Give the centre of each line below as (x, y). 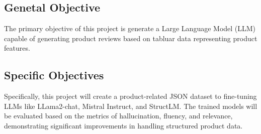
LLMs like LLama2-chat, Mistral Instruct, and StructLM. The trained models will (131, 106)
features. (17, 48)
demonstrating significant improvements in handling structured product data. (123, 125)
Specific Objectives (54, 75)
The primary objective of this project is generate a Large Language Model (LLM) (130, 28)
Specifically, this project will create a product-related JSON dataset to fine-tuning (130, 96)
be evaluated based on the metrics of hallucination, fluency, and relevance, (118, 116)
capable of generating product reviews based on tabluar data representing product (131, 38)
